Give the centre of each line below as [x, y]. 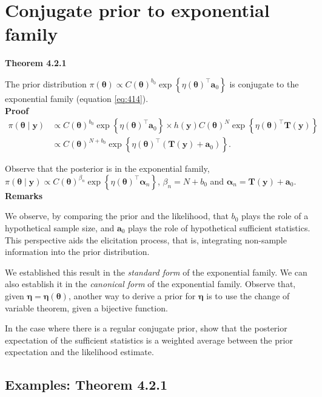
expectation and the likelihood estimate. [79, 352]
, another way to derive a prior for [132, 295]
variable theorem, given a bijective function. [86, 307]
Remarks [24, 195]
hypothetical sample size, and [60, 227]
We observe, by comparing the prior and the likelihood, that [117, 216]
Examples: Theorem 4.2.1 [86, 385]
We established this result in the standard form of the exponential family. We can [156, 272]
